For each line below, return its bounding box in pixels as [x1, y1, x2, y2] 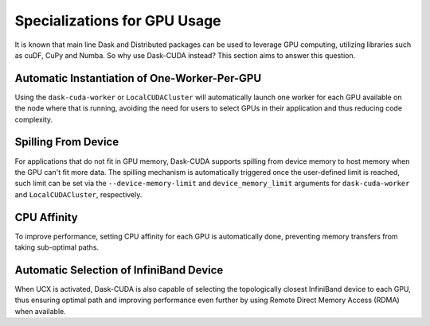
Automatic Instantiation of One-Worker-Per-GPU [14, 72, 262, 85]
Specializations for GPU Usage [14, 12, 222, 29]
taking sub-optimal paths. [14, 243, 100, 252]
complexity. [14, 114, 53, 124]
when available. [14, 306, 67, 316]
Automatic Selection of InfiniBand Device [14, 263, 224, 277]
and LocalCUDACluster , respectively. [14, 189, 143, 199]
